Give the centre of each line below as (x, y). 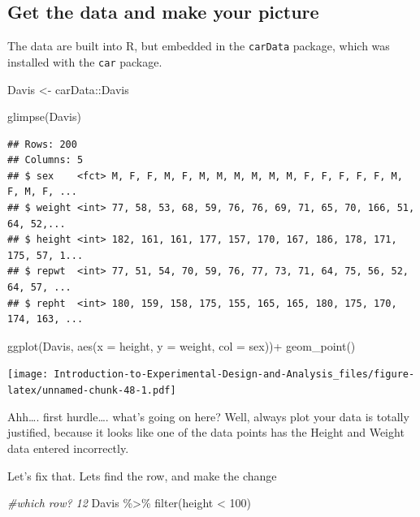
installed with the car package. (85, 61)
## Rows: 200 (42, 144)
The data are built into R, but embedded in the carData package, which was (199, 46)
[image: (28, 375)
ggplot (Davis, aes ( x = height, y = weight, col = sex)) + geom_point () (182, 345)
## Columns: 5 (45, 160)
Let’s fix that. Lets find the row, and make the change (142, 475)
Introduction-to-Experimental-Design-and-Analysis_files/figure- (234, 375)
